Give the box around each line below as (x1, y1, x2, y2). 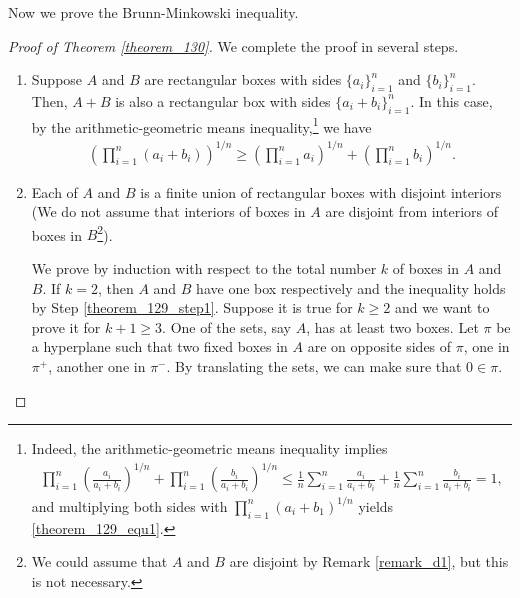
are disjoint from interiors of (325, 201, 499, 222)
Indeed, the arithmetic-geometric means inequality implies (31, 438, 388, 459)
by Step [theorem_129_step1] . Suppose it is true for (31, 297, 353, 318)
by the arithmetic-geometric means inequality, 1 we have (31, 113, 372, 137)
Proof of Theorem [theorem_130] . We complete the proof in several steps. (8, 35, 459, 56)
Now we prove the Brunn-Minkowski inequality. (8, 2, 299, 22)
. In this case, (410, 90, 493, 111)
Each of (31, 181, 78, 202)
